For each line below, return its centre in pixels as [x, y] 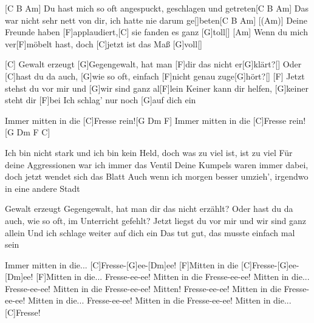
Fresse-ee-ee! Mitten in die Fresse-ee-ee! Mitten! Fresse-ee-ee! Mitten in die [143, 288]
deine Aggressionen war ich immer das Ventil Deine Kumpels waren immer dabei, [157, 164]
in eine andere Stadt [43, 188]
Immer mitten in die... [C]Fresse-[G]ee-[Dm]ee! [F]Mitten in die [122, 264]
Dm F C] [33, 132]
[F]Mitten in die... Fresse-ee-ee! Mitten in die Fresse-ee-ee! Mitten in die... [173, 277]
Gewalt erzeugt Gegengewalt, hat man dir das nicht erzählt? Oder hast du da [149, 209]
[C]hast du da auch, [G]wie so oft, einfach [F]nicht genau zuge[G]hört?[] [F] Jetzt [155, 76]
